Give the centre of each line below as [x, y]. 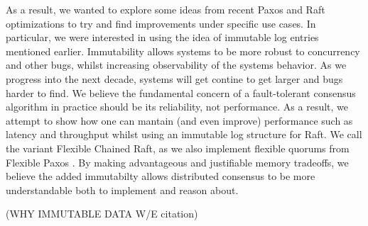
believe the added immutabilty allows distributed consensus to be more [161, 176]
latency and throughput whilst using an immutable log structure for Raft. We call [184, 134]
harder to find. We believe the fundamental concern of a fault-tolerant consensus [181, 92]
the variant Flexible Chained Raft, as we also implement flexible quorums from [178, 148]
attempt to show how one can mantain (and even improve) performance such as [179, 120]
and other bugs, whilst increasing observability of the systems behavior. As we [176, 65]
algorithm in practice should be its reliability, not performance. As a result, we [177, 107]
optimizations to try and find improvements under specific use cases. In [161, 23]
